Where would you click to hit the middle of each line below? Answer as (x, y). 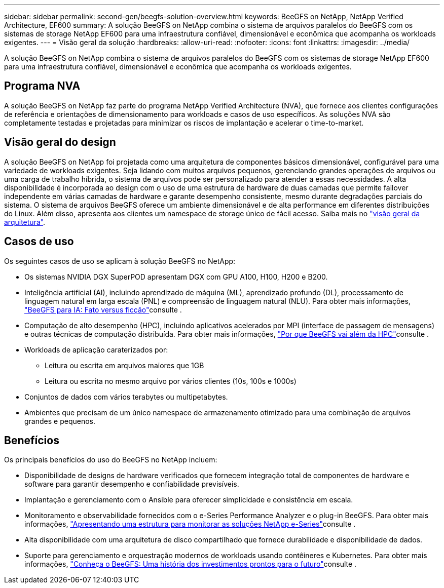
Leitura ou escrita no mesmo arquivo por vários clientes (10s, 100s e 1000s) (171, 381)
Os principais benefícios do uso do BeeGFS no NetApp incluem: (111, 460)
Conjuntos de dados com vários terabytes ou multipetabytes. (126, 397)
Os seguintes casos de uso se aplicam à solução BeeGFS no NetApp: (120, 261)
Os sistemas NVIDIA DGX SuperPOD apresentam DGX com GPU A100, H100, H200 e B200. (176, 277)
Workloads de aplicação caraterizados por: (96, 349)
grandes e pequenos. (60, 421)
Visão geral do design (60, 142)
